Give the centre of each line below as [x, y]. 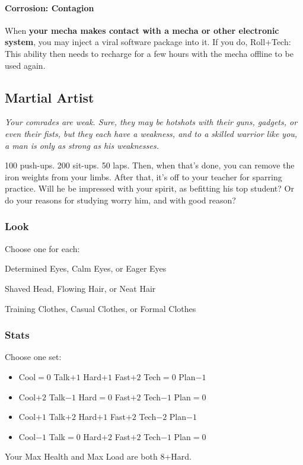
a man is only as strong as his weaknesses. [82, 145]
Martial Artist [50, 97]
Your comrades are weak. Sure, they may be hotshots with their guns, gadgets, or [151, 122]
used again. [25, 65]
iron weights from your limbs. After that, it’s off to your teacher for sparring [143, 176]
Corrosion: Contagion [50, 7]
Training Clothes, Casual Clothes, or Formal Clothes [101, 308]
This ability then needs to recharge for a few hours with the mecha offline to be [149, 53]
